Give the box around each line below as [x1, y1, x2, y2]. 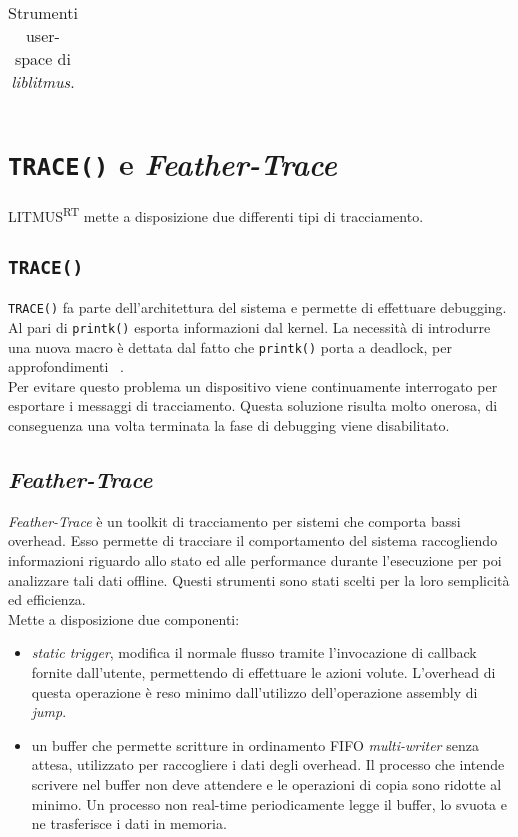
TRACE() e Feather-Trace [8, 143, 337, 185]
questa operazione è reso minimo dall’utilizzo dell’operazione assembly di [31, 681, 478, 702]
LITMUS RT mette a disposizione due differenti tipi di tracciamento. [8, 203, 424, 226]
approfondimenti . [8, 356, 124, 377]
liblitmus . [11, 70, 75, 93]
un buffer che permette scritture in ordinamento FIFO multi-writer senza [31, 734, 479, 755]
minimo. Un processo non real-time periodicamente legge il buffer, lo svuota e [31, 793, 507, 814]
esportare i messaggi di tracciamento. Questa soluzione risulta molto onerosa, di [8, 395, 498, 416]
